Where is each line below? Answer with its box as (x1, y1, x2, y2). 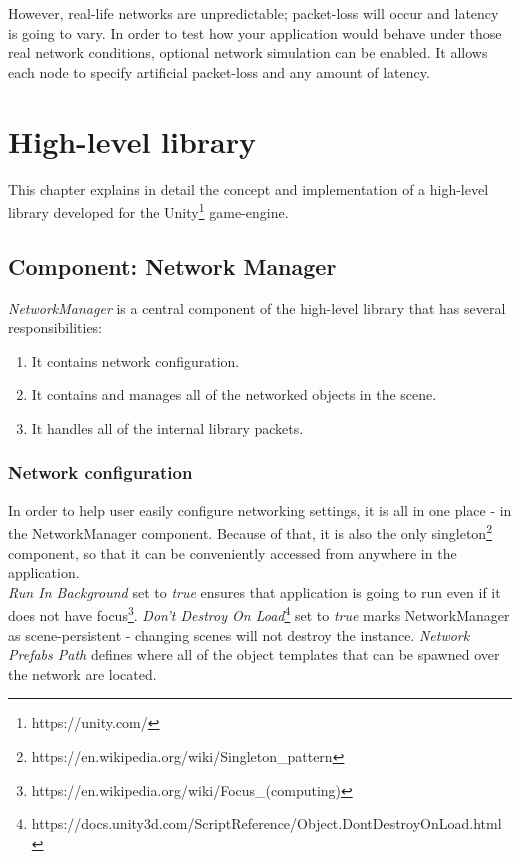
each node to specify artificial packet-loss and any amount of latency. (8, 61, 430, 82)
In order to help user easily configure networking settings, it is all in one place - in (8, 499, 512, 520)
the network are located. (8, 663, 157, 684)
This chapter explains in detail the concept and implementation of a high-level (8, 178, 489, 199)
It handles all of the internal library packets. (31, 417, 304, 438)
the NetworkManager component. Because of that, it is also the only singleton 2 (8, 520, 492, 543)
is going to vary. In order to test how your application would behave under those (8, 22, 502, 43)
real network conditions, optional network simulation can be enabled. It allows (8, 42, 488, 63)
